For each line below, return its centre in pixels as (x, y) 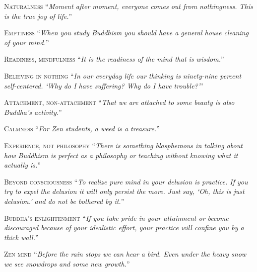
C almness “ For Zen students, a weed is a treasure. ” (82, 129)
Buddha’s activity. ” (33, 112)
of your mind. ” (27, 42)
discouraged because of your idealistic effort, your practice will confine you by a (124, 227)
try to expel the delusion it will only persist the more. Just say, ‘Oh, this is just (124, 191)
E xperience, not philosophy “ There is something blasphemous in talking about (123, 145)
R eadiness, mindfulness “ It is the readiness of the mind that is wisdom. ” (114, 59)
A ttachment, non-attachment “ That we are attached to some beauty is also (119, 102)
